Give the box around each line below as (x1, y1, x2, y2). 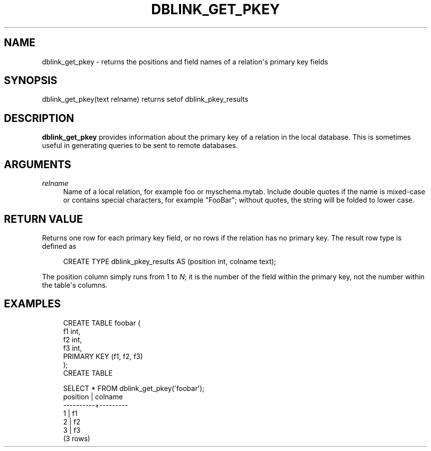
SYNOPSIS (4, 74, 58, 87)
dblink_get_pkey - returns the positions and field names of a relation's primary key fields (42, 57, 328, 66)
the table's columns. (42, 280, 108, 289)
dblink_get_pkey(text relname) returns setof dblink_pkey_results (42, 95, 248, 104)
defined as (42, 241, 76, 250)
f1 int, (63, 327, 81, 335)
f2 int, (63, 335, 82, 344)
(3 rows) (63, 434, 91, 443)
